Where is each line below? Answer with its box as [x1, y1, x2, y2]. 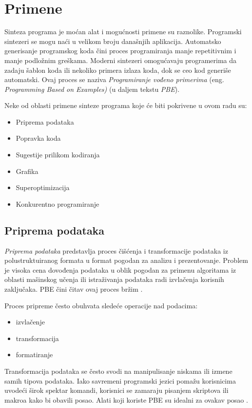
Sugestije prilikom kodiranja [16, 150, 100, 160]
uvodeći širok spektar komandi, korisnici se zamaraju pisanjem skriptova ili [4, 385, 229, 395]
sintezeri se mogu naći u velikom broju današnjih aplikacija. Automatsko [4, 36, 221, 46]
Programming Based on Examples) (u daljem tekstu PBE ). [4, 84, 180, 94]
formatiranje [16, 349, 53, 360]
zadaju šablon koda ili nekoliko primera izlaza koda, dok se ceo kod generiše [4, 64, 231, 75]
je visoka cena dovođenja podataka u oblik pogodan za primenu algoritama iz [4, 264, 236, 275]
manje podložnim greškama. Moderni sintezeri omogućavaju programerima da [4, 55, 237, 65]
